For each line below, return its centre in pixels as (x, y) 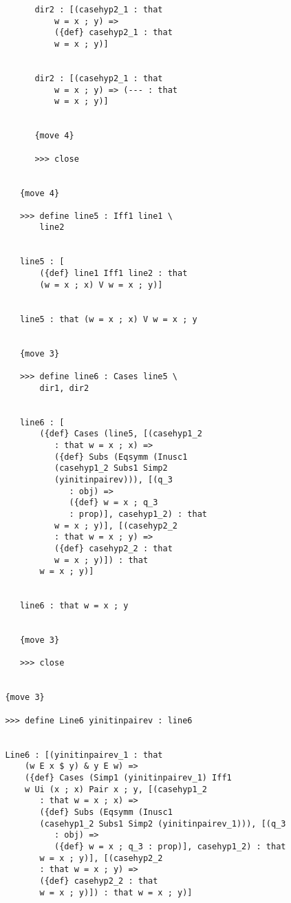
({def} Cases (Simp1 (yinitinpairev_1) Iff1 (128, 777)
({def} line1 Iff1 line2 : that (114, 274)
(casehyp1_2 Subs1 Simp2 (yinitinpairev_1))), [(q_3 (163, 824)
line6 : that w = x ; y (74, 606)
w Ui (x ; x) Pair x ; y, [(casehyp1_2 (116, 789)
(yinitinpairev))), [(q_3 (114, 479)
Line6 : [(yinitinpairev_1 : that (84, 755)
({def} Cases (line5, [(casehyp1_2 (121, 434)
